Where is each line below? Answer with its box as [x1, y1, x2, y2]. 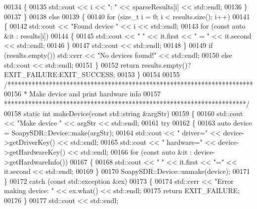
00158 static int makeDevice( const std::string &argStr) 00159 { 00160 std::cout [4, 108, 243, 118]
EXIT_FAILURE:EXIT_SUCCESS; [4, 69, 116, 80]
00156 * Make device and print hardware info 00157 [4, 88, 161, 99]
